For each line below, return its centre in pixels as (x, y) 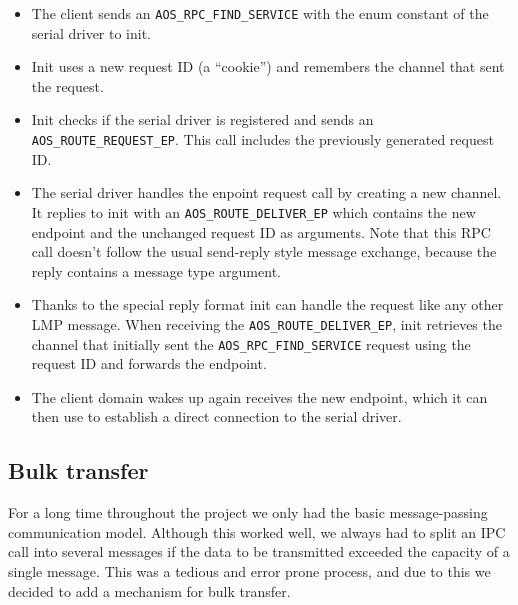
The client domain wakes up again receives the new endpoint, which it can (259, 396)
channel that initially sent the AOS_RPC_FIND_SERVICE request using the (251, 343)
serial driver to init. (91, 32)
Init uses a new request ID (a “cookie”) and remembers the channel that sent (268, 66)
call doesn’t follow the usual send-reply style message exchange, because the (264, 251)
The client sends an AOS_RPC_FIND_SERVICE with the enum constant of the (260, 13)
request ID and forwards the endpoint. (149, 363)
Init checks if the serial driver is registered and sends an (202, 119)
